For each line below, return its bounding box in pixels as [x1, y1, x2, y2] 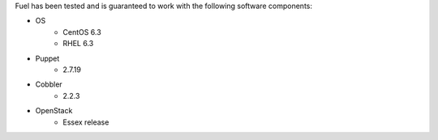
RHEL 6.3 [62, 39, 94, 49]
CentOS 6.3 [62, 27, 101, 36]
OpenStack [35, 106, 73, 116]
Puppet [35, 53, 60, 63]
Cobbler [35, 79, 62, 89]
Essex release [62, 117, 109, 127]
